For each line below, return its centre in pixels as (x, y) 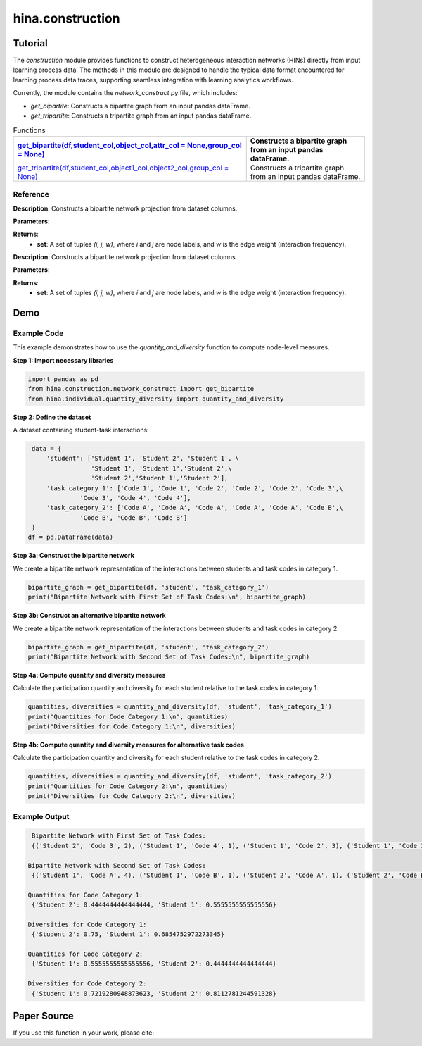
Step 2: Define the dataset (52, 417)
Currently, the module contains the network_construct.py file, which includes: (126, 93)
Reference (31, 194)
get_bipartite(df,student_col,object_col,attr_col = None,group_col (129, 145)
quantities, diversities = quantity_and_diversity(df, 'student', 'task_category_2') (180, 776)
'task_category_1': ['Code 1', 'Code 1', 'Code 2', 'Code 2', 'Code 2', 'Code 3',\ (195, 488)
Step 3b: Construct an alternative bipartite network (90, 616)
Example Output (41, 816)
